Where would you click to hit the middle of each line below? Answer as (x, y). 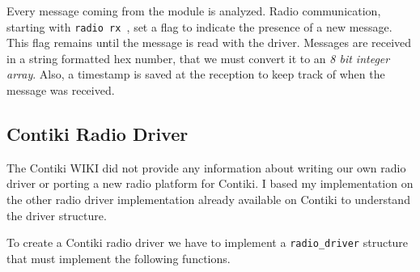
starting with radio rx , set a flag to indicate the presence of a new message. (199, 26)
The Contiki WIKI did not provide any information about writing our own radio (206, 167)
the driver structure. (57, 215)
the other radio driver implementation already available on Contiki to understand (208, 200)
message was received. (61, 90)
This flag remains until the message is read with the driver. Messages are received (209, 42)
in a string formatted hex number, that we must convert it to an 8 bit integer (198, 58)
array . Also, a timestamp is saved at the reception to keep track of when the (196, 74)
